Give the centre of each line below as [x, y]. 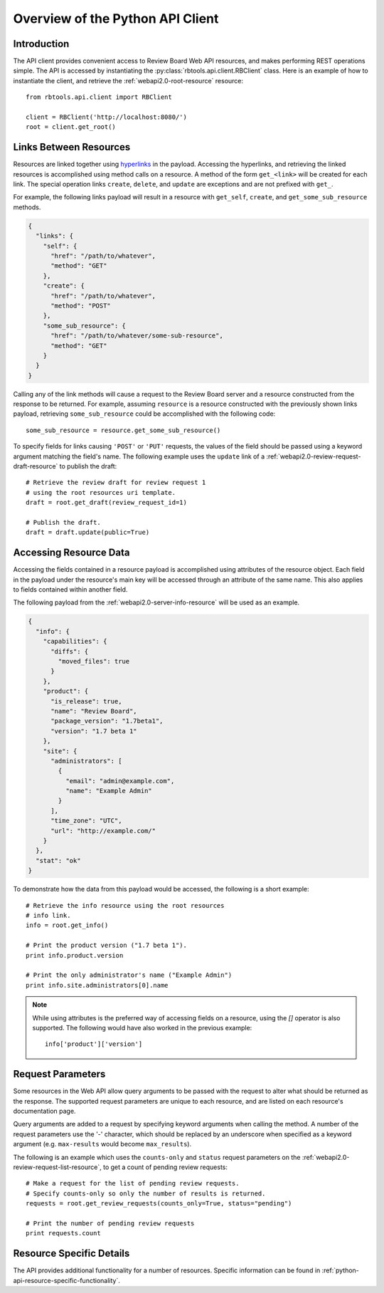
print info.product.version [75, 955]
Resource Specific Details [71, 1253]
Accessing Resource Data [71, 553]
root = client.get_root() [71, 127]
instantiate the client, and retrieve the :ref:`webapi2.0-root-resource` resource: [128, 80]
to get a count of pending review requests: [165, 1167]
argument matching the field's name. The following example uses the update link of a [139, 456]
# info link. [48, 915]
